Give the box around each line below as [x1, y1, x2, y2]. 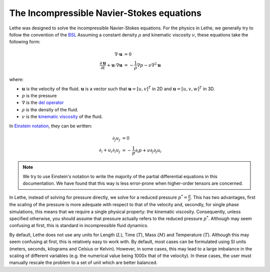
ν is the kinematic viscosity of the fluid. [21, 114, 103, 120]
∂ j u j [112, 135, 120, 142]
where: [9, 76, 24, 82]
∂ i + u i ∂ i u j [98, 147, 120, 154]
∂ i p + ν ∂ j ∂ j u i [135, 147, 162, 154]
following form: [9, 39, 40, 45]
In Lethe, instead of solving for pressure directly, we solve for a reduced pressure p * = [9, 194, 187, 200]
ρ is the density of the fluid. [21, 106, 78, 112]
